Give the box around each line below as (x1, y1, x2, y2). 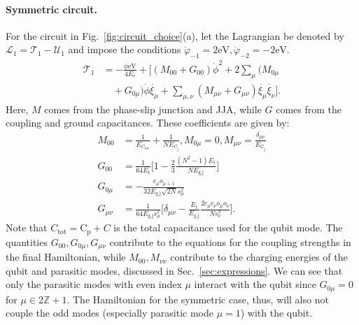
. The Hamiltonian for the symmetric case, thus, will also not (66, 291, 329, 306)
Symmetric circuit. (6, 1, 98, 16)
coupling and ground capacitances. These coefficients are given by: (6, 115, 290, 130)
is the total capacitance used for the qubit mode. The (113, 220, 343, 235)
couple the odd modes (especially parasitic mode (6, 305, 213, 320)
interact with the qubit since (194, 277, 316, 291)
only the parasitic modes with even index (6, 277, 182, 291)
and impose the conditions (68, 42, 181, 57)
